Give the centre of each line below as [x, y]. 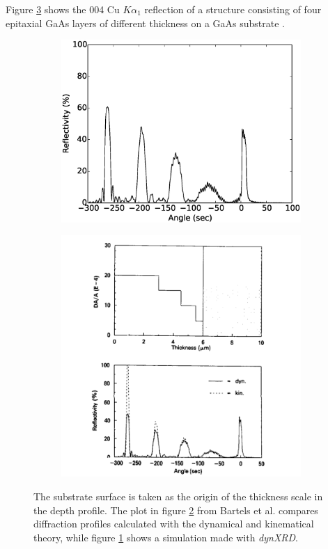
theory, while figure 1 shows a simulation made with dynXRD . [166, 537]
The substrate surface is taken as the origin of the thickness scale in [178, 496]
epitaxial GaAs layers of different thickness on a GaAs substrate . [146, 23]
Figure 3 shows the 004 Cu [63, 9]
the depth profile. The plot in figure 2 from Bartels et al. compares [176, 510]
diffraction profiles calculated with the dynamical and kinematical [174, 524]
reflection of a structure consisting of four [233, 9]
